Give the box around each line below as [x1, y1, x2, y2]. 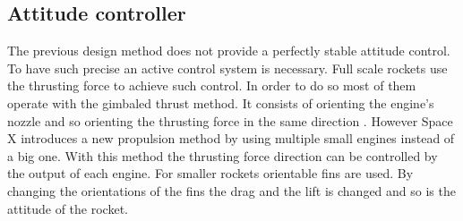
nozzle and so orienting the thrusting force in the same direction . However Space [7, 111, 453, 130]
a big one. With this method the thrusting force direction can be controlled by [7, 146, 438, 165]
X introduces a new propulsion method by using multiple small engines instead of [7, 129, 455, 148]
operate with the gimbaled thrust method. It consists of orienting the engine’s [7, 93, 434, 112]
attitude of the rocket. [7, 199, 128, 217]
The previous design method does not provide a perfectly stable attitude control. [7, 41, 450, 60]
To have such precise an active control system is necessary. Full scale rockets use [7, 58, 448, 77]
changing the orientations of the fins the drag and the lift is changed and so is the [7, 181, 456, 200]
